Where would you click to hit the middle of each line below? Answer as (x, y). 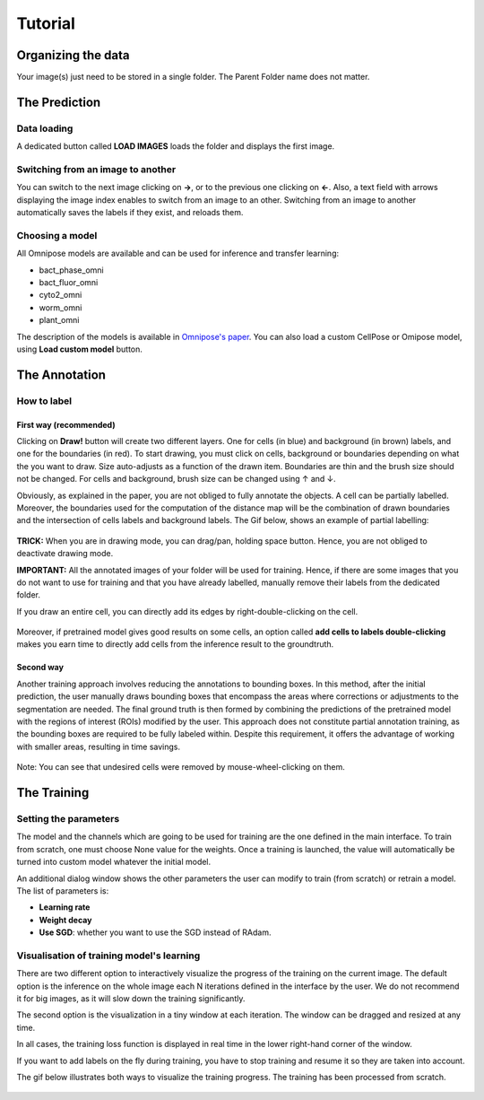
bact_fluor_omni (69, 283)
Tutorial (46, 23)
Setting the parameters (68, 818)
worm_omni (60, 307)
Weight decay (65, 920)
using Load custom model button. (80, 349)
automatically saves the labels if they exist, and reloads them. (130, 213)
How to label (44, 401)
